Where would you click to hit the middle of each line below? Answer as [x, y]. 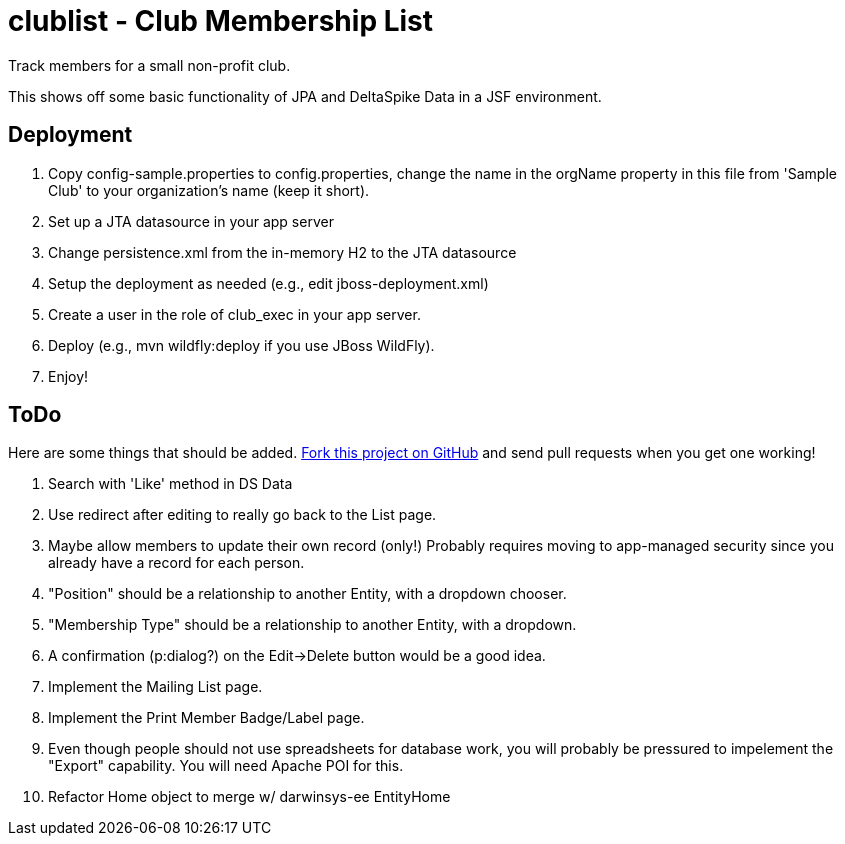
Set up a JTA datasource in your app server [191, 221]
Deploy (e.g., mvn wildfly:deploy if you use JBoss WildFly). [241, 345]
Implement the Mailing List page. [155, 687]
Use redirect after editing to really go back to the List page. [242, 515]
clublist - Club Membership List [221, 21]
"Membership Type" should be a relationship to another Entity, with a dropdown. [312, 625]
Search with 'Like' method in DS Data [170, 484]
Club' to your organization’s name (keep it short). [209, 190]
